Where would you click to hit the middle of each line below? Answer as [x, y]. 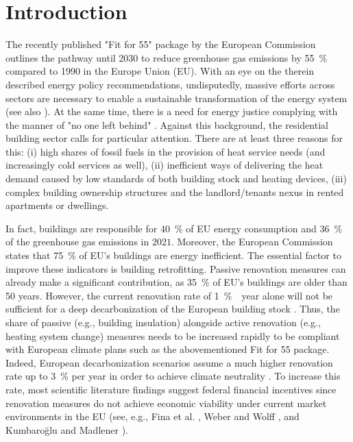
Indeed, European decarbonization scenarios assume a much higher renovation [169, 362]
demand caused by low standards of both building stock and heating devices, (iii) [176, 179]
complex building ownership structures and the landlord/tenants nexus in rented [175, 192]
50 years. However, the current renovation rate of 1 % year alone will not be [169, 295]
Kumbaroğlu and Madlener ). [67, 429]
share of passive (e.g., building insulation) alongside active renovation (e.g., [163, 322]
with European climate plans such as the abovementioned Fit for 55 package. [168, 349]
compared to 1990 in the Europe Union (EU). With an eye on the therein [160, 71]
